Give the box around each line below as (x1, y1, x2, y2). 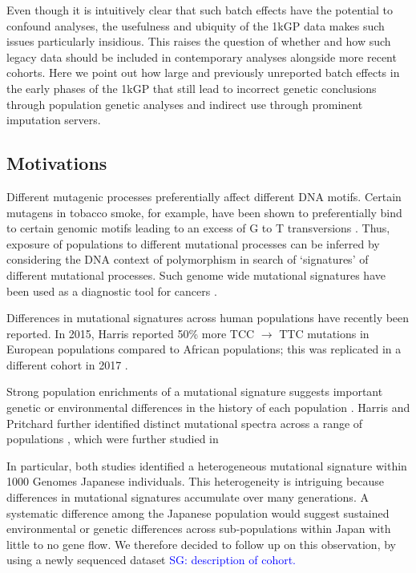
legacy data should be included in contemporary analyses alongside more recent (6, 48, 397, 65)
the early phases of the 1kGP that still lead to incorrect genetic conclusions (6, 79, 377, 96)
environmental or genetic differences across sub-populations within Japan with (6, 520, 391, 537)
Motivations (6, 151, 107, 176)
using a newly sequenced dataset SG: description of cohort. (6, 551, 296, 568)
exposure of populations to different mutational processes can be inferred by (6, 235, 380, 252)
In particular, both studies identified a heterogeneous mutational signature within (6, 457, 407, 474)
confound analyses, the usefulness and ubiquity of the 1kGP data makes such (6, 17, 385, 34)
